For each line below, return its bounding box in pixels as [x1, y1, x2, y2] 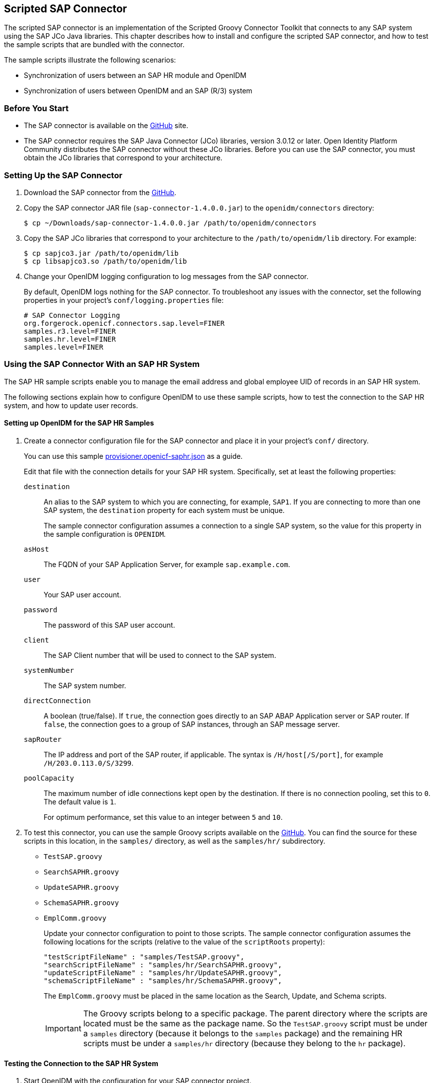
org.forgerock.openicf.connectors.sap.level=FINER [24, 319, 225, 327]
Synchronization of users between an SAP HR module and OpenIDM [24, 71, 247, 80]
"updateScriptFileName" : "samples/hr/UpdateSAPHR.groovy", [44, 968, 282, 977]
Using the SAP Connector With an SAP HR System [4, 359, 200, 369]
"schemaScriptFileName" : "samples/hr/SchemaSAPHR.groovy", [44, 976, 282, 985]
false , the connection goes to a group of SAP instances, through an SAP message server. [44, 720, 340, 728]
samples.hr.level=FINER [24, 335, 116, 343]
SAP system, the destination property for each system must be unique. [44, 505, 285, 514]
